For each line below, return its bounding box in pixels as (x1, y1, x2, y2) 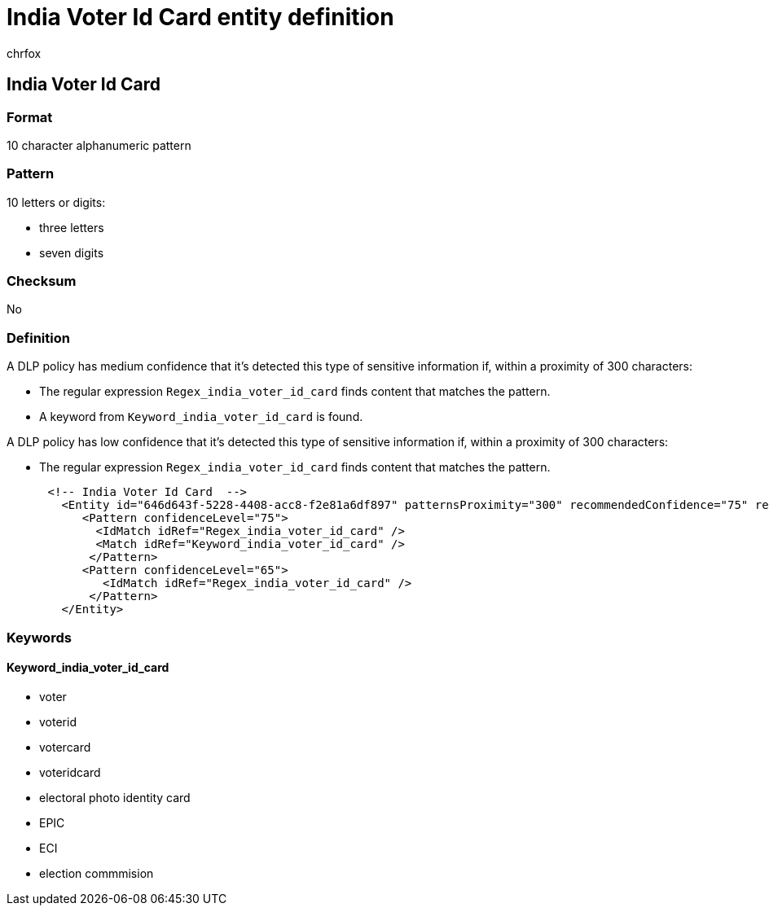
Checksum (7, 273, 77, 290)
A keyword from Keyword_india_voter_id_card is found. (39, 410, 363, 424)
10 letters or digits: (7, 195, 106, 209)
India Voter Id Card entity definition (7, 3, 394, 31)
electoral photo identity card (39, 790, 191, 805)
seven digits (39, 245, 104, 260)
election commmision (39, 866, 154, 880)
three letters (39, 220, 104, 235)
